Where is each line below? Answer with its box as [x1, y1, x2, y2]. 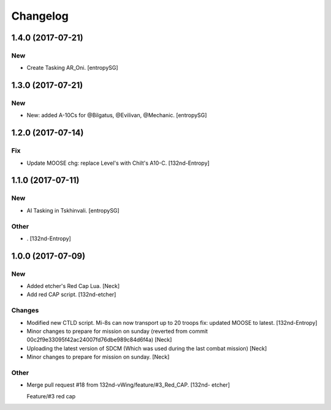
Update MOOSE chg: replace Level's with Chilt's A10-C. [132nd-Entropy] [26, 159, 210, 167]
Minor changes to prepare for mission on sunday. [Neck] [26, 353, 170, 361]
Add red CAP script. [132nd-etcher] [26, 291, 116, 298]
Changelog [11, 9, 69, 23]
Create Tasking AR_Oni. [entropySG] [26, 64, 119, 72]
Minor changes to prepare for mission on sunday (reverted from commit [26, 328, 208, 335]
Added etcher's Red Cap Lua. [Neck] [26, 283, 120, 290]
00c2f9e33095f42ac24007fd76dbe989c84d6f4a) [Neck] [26, 336, 172, 343]
